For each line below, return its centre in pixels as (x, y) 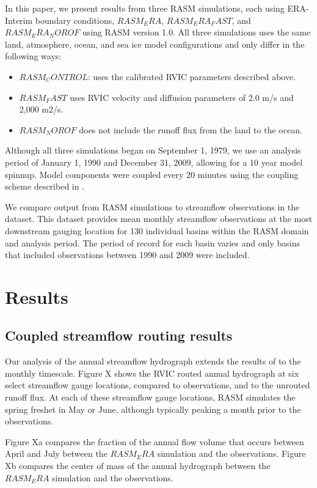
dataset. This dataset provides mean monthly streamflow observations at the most (159, 219)
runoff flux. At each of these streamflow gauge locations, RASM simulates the (150, 397)
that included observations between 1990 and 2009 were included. (127, 255)
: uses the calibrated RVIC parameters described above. (192, 76)
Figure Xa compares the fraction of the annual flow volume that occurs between (155, 441)
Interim (19, 20)
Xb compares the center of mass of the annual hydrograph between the (138, 466)
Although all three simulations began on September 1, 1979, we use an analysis (153, 150)
